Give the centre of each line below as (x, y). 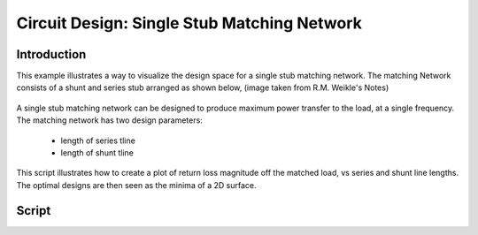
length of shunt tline (97, 153)
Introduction (51, 54)
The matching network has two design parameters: (109, 120)
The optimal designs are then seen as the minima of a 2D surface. (136, 185)
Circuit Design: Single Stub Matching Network (189, 23)
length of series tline (98, 140)
